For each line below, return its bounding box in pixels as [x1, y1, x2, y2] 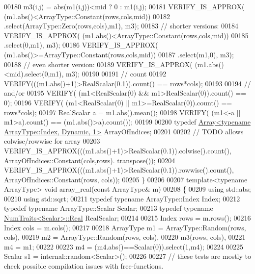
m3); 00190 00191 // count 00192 [66, 69, 167, 79]
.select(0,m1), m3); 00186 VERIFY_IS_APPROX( [4, 40, 158, 50]
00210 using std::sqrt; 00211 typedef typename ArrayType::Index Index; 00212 [4, 193, 240, 203]
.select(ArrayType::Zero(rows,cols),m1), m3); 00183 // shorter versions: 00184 [4, 21, 239, 31]
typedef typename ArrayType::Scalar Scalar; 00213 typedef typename [4, 203, 213, 213]
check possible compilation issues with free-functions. [4, 261, 164, 271]
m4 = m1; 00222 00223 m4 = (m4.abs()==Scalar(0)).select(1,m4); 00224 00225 [4, 241, 244, 251]
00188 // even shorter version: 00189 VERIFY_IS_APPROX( [4, 59, 193, 69]
